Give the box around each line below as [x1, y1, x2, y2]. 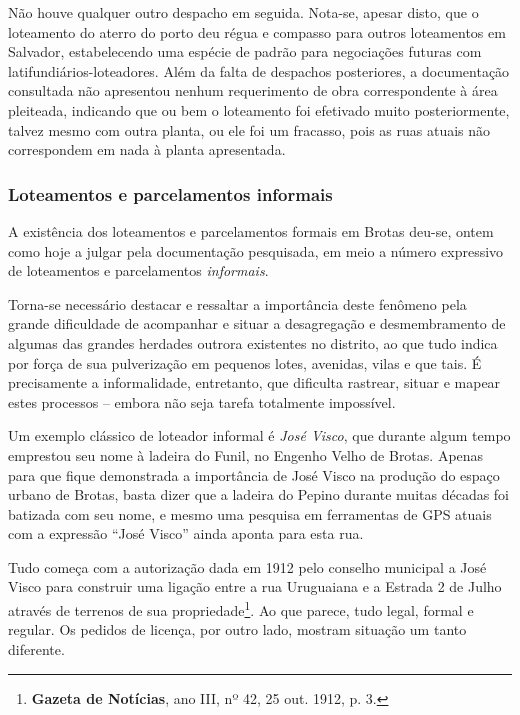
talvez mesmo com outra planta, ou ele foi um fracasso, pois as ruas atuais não [8, 119, 491, 140]
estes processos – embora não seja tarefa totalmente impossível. [8, 391, 396, 412]
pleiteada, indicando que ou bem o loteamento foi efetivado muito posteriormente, [8, 99, 510, 120]
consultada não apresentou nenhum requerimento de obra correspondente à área [8, 80, 498, 101]
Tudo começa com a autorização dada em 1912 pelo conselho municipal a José [8, 556, 487, 577]
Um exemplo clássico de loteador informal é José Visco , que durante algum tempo [8, 425, 511, 446]
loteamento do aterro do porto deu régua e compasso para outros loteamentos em [8, 21, 506, 42]
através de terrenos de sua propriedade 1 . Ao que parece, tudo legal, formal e [8, 597, 474, 620]
